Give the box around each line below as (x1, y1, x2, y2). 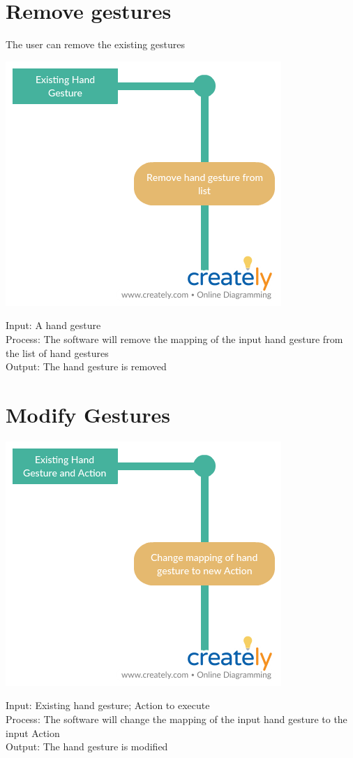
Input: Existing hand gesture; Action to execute (6, 698, 210, 713)
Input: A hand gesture (6, 318, 101, 333)
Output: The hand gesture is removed (6, 359, 167, 374)
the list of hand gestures (6, 345, 109, 360)
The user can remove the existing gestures (6, 37, 186, 52)
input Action (6, 725, 60, 740)
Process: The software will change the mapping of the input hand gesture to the (6, 712, 347, 726)
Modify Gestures (6, 400, 170, 428)
